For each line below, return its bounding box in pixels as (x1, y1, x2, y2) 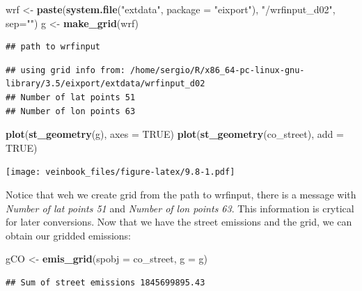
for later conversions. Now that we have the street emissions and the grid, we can (6, 214, 352, 229)
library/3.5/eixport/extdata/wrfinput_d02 (6, 79, 205, 89)
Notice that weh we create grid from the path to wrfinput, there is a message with (6, 187, 356, 201)
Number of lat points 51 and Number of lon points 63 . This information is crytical (6, 200, 354, 215)
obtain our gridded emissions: (6, 228, 131, 242)
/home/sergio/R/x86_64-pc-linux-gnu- (129, 65, 305, 75)
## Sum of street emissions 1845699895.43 (6, 277, 205, 288)
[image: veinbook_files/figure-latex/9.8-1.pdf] (6, 167, 235, 178)
